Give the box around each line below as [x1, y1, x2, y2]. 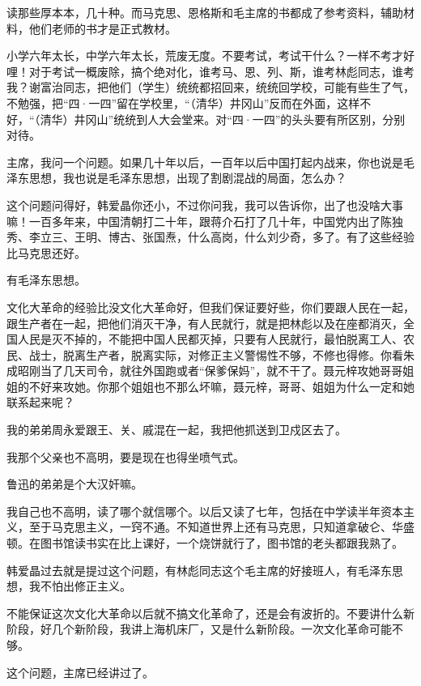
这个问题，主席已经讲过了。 [6, 663, 154, 680]
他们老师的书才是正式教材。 [28, 19, 176, 36]
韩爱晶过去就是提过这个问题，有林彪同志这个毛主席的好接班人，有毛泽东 [6, 561, 392, 578]
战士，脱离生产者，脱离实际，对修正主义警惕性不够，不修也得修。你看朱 [28, 346, 415, 363]
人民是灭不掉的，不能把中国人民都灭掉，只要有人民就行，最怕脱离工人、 [17, 330, 403, 347]
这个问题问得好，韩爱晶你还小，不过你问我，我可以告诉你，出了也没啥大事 [6, 196, 403, 213]
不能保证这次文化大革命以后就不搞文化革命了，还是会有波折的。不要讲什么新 [6, 604, 415, 621]
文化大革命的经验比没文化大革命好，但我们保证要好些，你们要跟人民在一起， [6, 298, 415, 315]
